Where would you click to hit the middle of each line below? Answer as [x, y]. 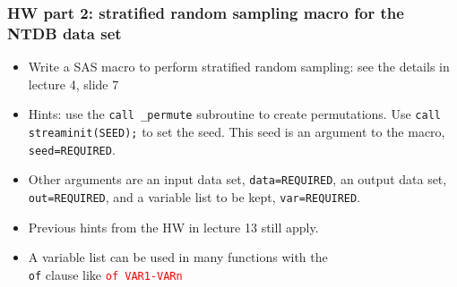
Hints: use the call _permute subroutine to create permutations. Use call [234, 114]
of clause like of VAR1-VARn [105, 274]
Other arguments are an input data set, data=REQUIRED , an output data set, [237, 179]
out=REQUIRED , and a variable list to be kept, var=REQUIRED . [194, 196]
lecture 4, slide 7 [73, 84]
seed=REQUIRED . [72, 149]
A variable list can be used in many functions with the [178, 257]
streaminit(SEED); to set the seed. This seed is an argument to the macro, [237, 131]
